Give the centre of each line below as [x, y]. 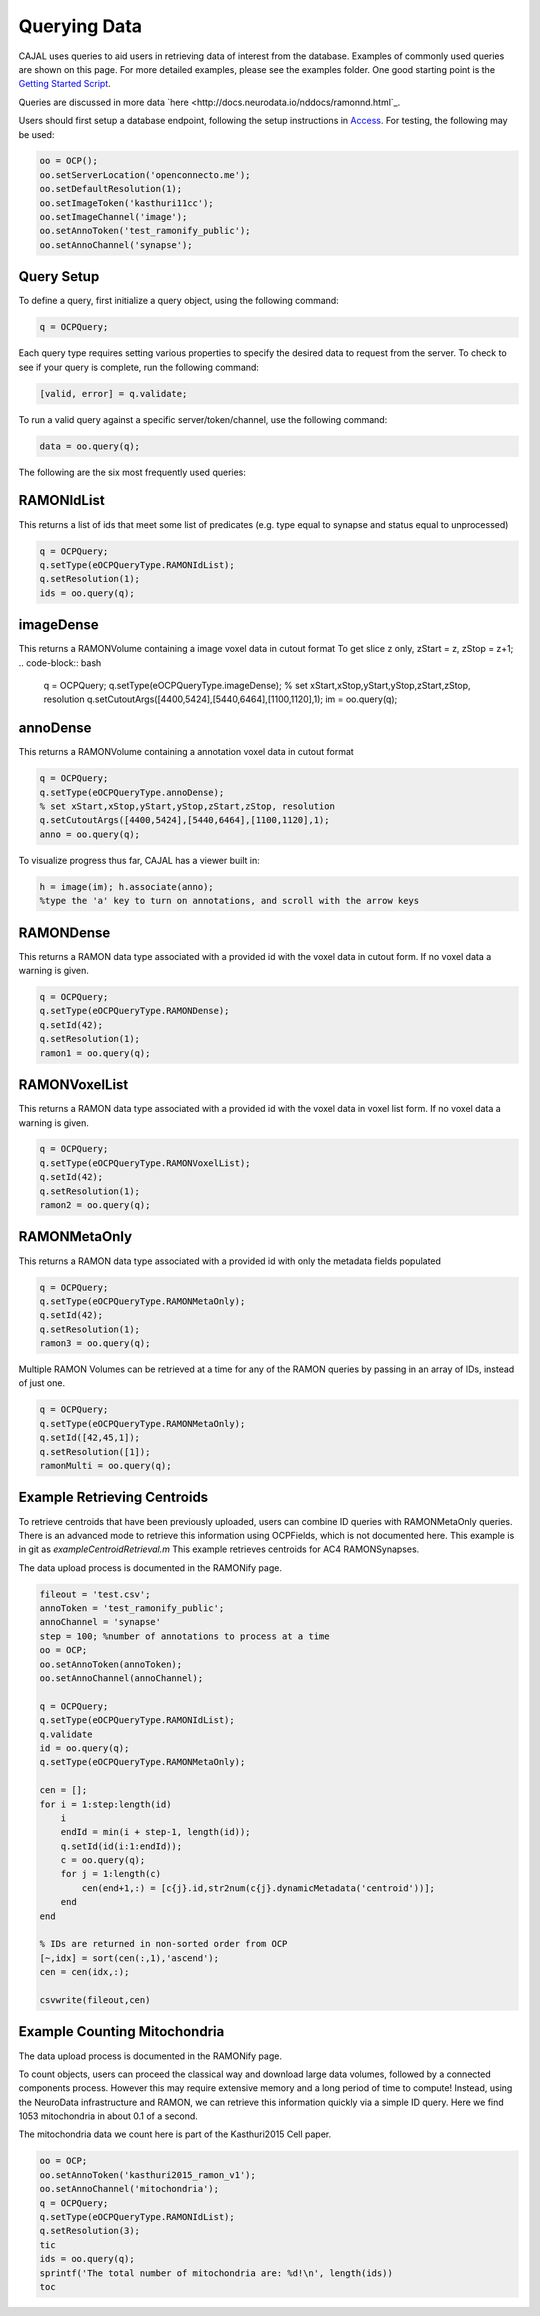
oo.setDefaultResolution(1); [111, 189]
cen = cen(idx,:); [84, 1972]
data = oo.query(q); [89, 446]
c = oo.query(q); [103, 1860]
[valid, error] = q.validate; [113, 393]
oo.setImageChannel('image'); [113, 217]
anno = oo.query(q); [89, 834]
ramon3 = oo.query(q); [95, 1343]
